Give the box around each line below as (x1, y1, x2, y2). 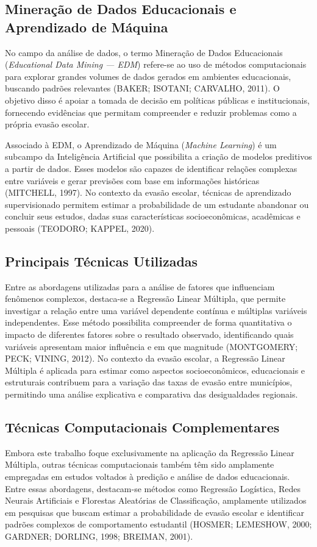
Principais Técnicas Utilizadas (5, 251, 198, 270)
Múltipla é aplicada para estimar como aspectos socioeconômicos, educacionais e (5, 363, 305, 376)
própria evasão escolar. (5, 118, 90, 130)
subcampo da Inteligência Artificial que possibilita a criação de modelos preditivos (5, 150, 312, 163)
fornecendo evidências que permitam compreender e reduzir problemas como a (5, 105, 297, 118)
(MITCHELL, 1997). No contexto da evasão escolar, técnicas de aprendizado (5, 186, 291, 199)
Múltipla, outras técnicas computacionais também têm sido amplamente (5, 458, 274, 471)
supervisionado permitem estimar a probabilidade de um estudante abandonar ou (5, 198, 309, 210)
